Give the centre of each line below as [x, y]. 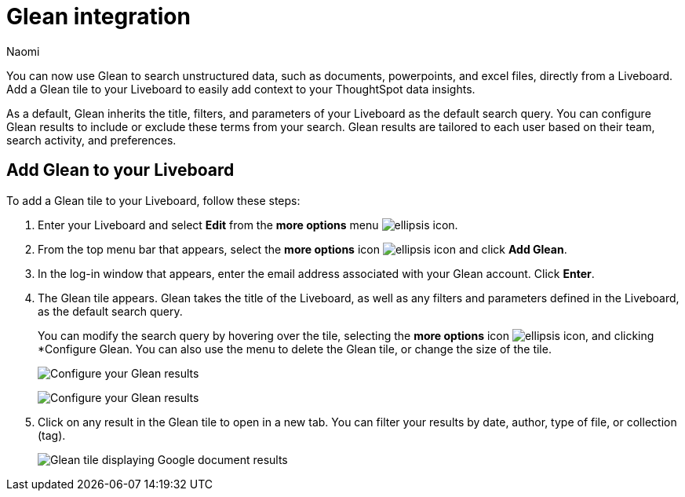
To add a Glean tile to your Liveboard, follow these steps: [153, 200]
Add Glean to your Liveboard [120, 170]
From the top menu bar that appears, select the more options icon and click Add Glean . [302, 249]
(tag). [52, 435]
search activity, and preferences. [91, 140]
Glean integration [98, 16]
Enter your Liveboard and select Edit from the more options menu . [248, 225]
